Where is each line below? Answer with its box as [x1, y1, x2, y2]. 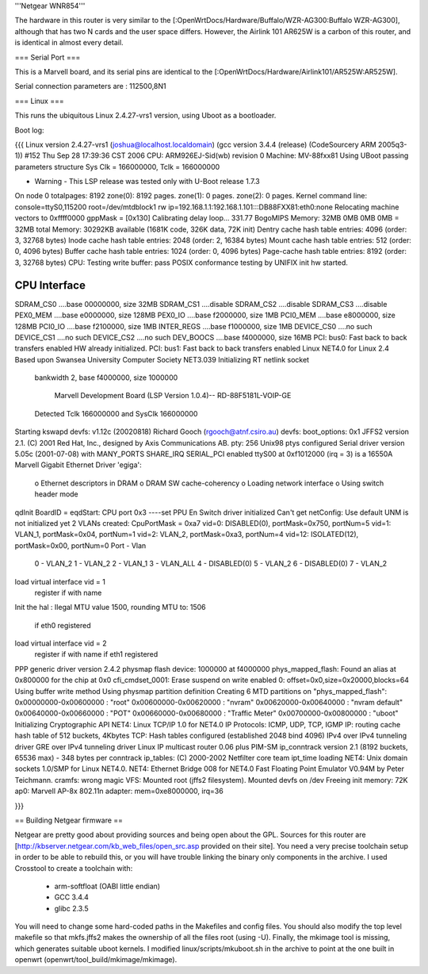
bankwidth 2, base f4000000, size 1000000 [34, 373, 178, 382]
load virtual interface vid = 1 [14, 577, 106, 586]
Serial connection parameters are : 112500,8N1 [14, 82, 166, 91]
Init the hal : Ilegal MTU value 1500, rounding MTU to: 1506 [14, 603, 206, 612]
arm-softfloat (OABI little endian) [54, 881, 161, 891]
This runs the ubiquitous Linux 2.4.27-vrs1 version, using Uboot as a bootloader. [14, 111, 277, 121]
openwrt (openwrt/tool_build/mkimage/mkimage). [14, 955, 178, 964]
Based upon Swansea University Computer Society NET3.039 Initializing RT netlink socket [14, 355, 309, 364]
